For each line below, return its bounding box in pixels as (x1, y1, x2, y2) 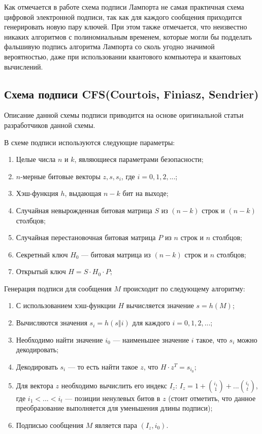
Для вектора (16, 380, 53, 390)
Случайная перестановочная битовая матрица (16, 232, 156, 243)
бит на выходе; (122, 188, 169, 198)
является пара (95, 419, 138, 430)
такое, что (196, 334, 227, 345)
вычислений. (4, 61, 43, 72)
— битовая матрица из (81, 249, 151, 259)
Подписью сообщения (16, 419, 84, 430)
